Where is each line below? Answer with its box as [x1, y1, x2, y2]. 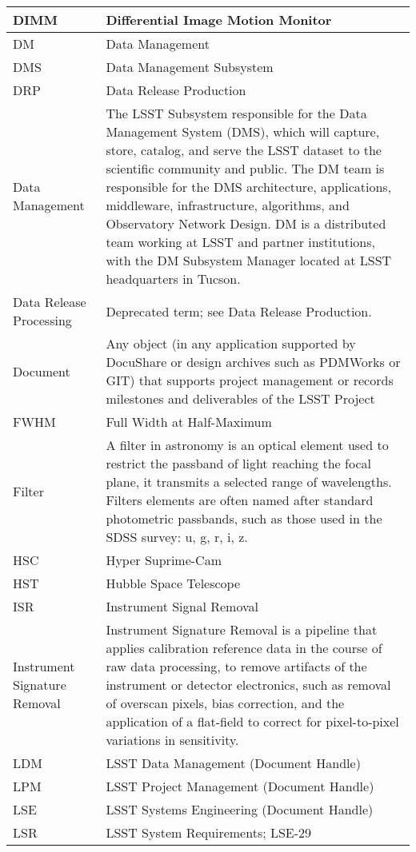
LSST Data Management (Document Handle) [106, 754, 361, 772]
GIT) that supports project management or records [106, 371, 394, 389]
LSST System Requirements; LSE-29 [106, 823, 312, 842]
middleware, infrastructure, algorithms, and [106, 196, 350, 214]
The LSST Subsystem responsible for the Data [106, 104, 367, 122]
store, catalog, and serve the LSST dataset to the [106, 141, 382, 159]
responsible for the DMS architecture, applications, [106, 177, 392, 196]
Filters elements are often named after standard [106, 491, 374, 509]
